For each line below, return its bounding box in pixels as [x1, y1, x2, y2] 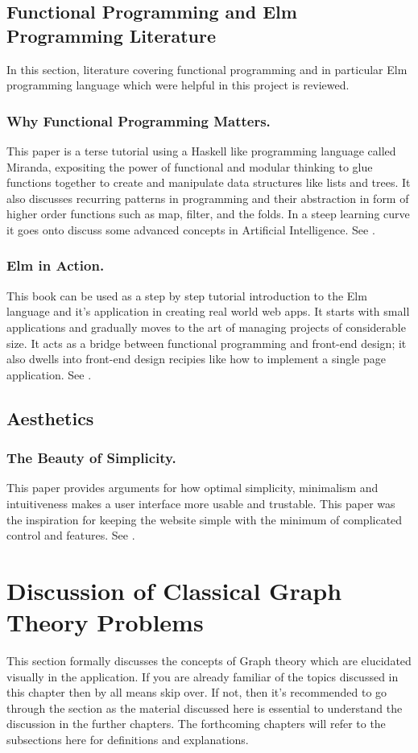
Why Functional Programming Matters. [6, 110, 271, 130]
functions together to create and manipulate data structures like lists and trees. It [6, 174, 411, 191]
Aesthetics [6, 405, 94, 430]
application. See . [6, 366, 92, 383]
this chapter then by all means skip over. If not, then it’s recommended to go [6, 684, 387, 701]
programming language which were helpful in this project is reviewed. [6, 77, 350, 93]
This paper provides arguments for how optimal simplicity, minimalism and [6, 479, 379, 496]
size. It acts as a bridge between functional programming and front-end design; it [6, 334, 407, 351]
